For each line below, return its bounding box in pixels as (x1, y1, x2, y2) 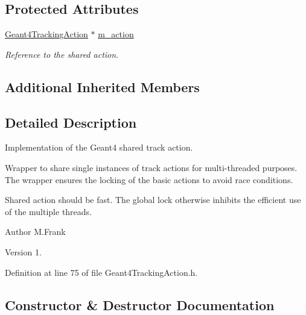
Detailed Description (5, 113, 137, 131)
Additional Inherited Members (5, 77, 200, 96)
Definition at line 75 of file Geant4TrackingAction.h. (5, 266, 198, 278)
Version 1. (5, 245, 42, 258)
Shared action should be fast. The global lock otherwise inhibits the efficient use (5, 193, 301, 206)
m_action (98, 28, 134, 40)
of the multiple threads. (5, 205, 92, 217)
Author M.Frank (5, 225, 66, 238)
